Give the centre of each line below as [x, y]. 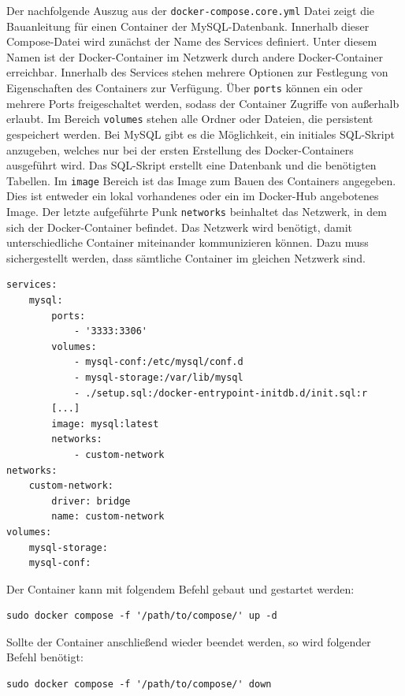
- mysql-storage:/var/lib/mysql [158, 377]
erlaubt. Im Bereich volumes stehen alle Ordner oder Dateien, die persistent [190, 119]
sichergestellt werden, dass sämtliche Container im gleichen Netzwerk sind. [186, 257]
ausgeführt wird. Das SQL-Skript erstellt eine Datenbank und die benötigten [191, 165]
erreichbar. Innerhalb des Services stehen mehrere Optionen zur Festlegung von [197, 72]
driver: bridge [91, 501]
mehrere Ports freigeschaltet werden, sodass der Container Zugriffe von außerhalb [203, 103]
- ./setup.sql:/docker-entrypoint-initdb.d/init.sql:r [221, 393]
